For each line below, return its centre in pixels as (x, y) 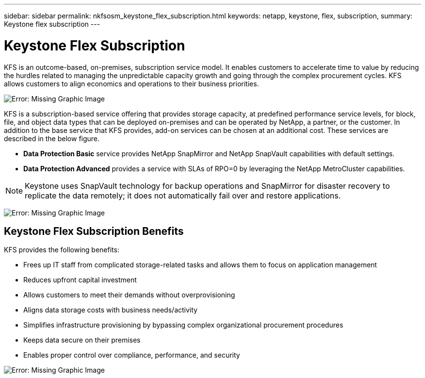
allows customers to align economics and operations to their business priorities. (131, 83)
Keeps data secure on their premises (82, 340)
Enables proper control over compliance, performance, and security (132, 355)
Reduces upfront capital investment (80, 280)
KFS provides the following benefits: (62, 250)
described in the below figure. (52, 138)
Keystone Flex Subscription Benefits (94, 231)
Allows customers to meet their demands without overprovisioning (129, 295)
